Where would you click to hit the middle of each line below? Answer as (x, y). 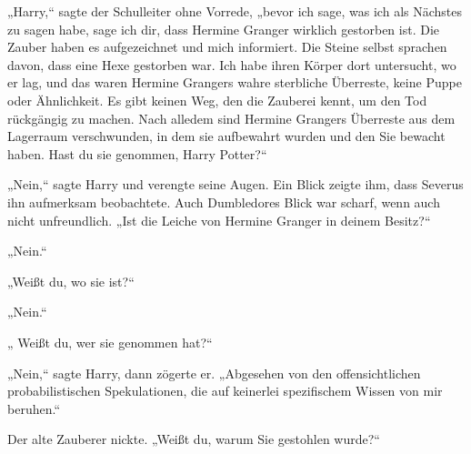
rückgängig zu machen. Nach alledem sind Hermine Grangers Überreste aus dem (231, 118)
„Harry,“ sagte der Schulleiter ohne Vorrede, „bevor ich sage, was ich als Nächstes (235, 11)
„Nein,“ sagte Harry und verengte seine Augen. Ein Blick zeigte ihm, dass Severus (235, 184)
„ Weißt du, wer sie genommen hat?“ (110, 342)
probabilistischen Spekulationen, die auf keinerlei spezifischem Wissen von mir (225, 391)
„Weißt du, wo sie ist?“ (71, 281)
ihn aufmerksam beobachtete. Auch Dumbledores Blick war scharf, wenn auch (224, 202)
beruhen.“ (34, 408)
